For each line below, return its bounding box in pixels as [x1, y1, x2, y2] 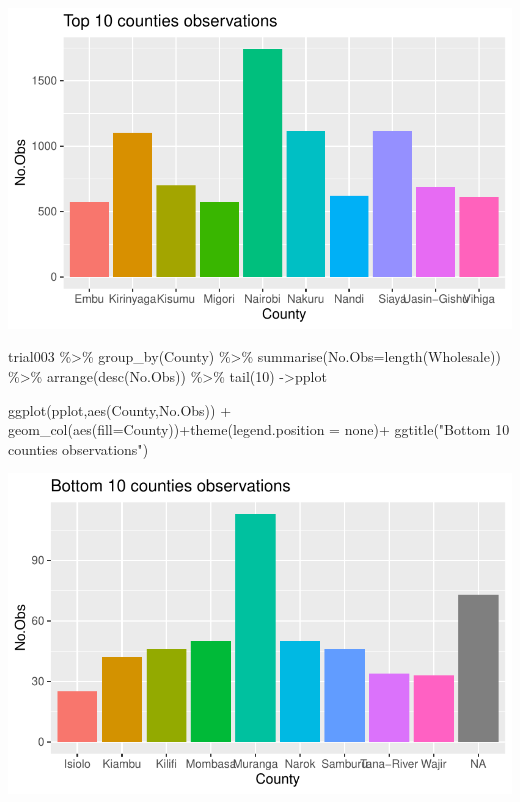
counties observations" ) [8, 438, 149, 459]
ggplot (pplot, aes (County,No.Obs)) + [8, 399, 232, 420]
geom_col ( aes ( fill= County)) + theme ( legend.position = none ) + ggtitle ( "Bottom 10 [8, 419, 510, 440]
